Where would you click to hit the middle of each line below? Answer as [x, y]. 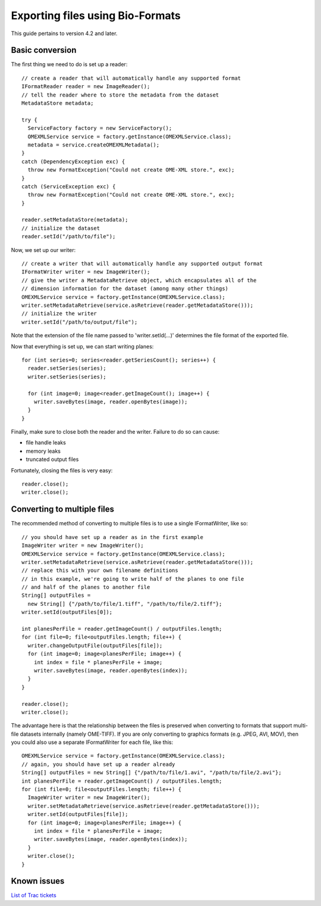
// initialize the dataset [61, 228]
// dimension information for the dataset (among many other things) [125, 289]
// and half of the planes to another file [86, 587]
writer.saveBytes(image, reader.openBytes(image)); [111, 401]
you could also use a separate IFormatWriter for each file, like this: [92, 742]
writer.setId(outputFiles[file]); [78, 814]
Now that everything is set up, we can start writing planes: [82, 346]
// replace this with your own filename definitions [100, 571]
